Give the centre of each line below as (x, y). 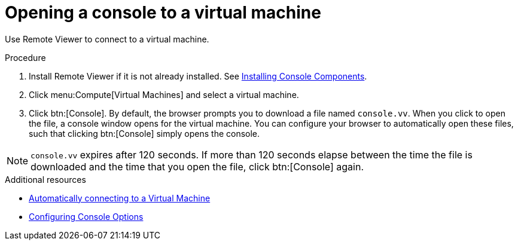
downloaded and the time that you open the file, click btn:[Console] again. (197, 166)
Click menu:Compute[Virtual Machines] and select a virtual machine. (164, 94)
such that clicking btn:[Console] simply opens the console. (144, 133)
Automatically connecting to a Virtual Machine (120, 198)
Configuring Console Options (86, 216)
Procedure (25, 57)
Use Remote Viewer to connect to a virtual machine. (107, 39)
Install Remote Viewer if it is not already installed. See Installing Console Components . (198, 76)
